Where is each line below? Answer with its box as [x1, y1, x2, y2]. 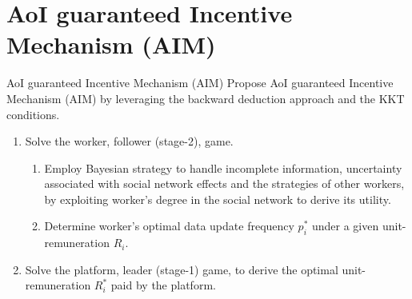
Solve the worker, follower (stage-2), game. [25, 133, 234, 149]
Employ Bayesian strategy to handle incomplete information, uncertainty [44, 159, 402, 176]
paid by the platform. [110, 277, 216, 293]
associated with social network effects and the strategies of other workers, [44, 175, 405, 192]
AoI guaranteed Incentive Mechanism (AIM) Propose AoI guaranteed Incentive [6, 74, 394, 91]
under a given [311, 217, 379, 234]
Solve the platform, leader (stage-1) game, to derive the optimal [25, 261, 338, 277]
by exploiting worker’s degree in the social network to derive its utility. [44, 190, 391, 207]
